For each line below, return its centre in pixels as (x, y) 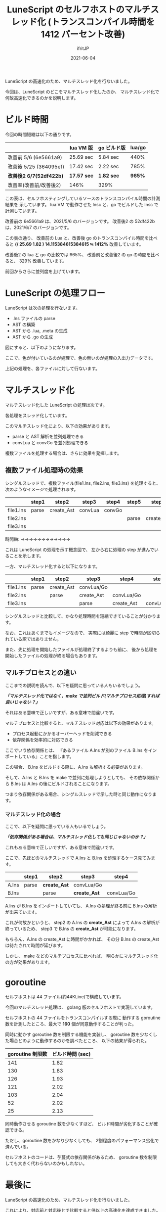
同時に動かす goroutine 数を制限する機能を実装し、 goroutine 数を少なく (79, 1034)
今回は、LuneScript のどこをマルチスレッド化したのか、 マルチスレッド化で (82, 92)
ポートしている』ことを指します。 (40, 756)
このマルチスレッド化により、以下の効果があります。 (59, 426)
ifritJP (83, 48)
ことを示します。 (26, 556)
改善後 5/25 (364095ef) (36, 167)
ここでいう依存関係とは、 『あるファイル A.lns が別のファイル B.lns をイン (81, 750)
